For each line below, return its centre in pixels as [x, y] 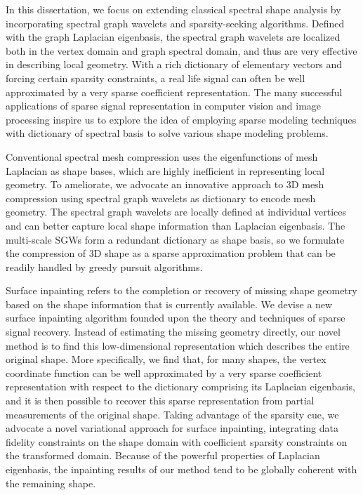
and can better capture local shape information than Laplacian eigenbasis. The [176, 225]
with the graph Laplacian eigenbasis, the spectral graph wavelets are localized [173, 37]
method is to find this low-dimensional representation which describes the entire [178, 345]
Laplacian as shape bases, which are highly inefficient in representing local [165, 170]
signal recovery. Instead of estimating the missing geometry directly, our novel [173, 332]
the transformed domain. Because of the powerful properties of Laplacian [163, 455]
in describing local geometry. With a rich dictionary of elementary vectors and [174, 64]
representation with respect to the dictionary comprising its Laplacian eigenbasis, [180, 387]
